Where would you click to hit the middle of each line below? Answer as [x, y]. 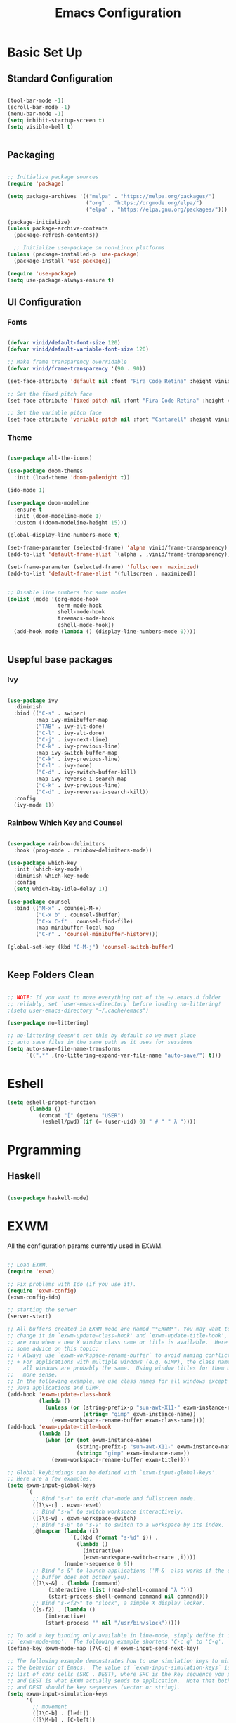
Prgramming [44, 1150]
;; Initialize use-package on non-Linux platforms [89, 248]
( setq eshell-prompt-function [52, 1102]
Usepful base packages [60, 659]
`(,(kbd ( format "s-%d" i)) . [114, 1538]
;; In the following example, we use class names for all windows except [118, 1381]
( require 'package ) [36, 184]
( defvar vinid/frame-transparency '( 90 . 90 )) [77, 368]
